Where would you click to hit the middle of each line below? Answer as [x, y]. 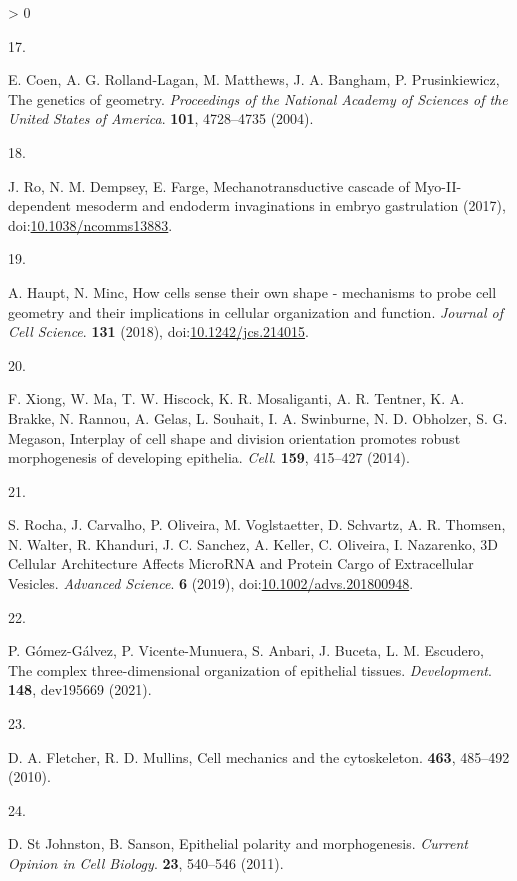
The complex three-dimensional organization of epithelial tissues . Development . [250, 669]
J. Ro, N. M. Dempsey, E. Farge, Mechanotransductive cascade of [209, 185]
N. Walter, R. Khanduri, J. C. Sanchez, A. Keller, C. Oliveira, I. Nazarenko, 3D [253, 543]
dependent [40, 205]
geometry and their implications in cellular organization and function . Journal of [255, 311]
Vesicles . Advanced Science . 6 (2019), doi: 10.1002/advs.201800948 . [211, 583]
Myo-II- [438, 185]
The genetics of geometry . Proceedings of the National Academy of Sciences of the [258, 98]
